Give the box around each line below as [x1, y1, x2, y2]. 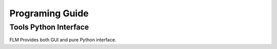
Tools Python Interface [9, 22, 89, 32]
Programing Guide [9, 8, 89, 19]
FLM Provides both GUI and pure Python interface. [9, 37, 116, 43]
